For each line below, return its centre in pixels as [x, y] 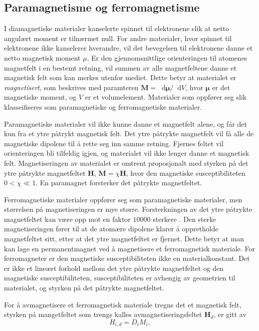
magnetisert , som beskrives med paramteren [71, 87]
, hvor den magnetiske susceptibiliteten [186, 173]
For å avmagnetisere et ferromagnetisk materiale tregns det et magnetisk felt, [123, 304]
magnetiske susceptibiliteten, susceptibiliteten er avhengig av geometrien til [120, 278]
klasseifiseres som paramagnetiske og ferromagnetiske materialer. [103, 106]
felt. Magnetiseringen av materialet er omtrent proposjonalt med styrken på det [126, 162]
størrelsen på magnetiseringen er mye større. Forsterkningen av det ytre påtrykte [128, 209]
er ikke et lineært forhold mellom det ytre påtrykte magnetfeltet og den [114, 268]
